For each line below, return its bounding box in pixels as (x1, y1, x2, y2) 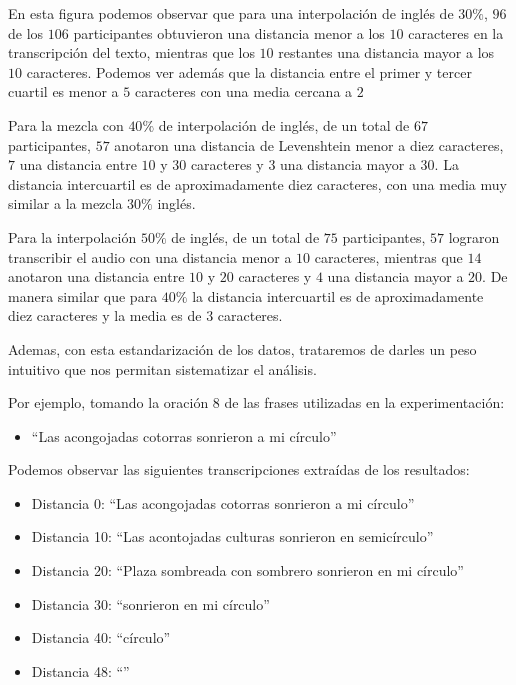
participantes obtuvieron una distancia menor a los (73, 22, 385, 43)
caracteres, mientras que (314, 246, 463, 267)
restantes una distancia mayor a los (278, 42, 495, 63)
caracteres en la (408, 22, 504, 43)
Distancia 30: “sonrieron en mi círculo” (31, 593, 270, 614)
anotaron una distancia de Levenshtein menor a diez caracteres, (114, 134, 504, 155)
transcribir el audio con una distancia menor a (8, 246, 292, 267)
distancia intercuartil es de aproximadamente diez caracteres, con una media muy (8, 173, 507, 194)
